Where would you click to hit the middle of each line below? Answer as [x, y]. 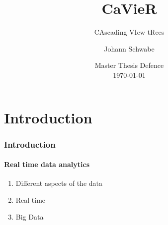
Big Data [30, 216]
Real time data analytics [47, 164]
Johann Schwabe [129, 48]
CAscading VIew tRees [129, 32]
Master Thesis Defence [129, 65]
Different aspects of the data [59, 183]
